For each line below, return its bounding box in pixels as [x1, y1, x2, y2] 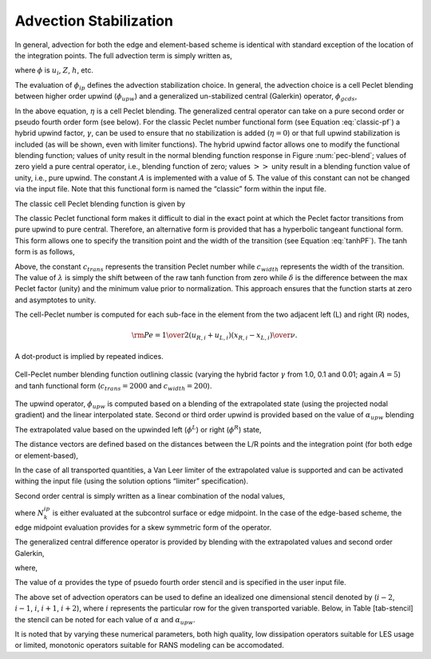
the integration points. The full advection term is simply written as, [14, 50, 233, 60]
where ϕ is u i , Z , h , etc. [14, 65, 93, 77]
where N [14, 507, 45, 518]
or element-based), [14, 451, 79, 460]
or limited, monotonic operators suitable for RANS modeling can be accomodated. [14, 641, 285, 650]
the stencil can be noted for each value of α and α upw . [14, 614, 196, 626]
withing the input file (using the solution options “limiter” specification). [14, 476, 249, 486]
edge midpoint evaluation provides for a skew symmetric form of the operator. [14, 523, 271, 532]
